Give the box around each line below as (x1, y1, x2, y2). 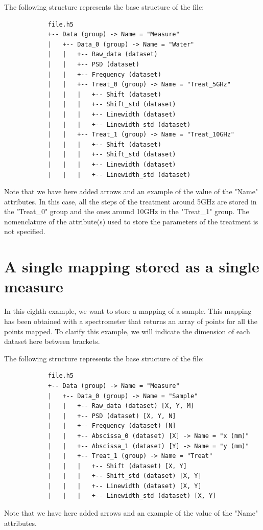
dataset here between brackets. (4, 336, 100, 347)
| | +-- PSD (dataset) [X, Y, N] (47, 412, 176, 420)
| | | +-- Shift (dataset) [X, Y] (47, 462, 187, 470)
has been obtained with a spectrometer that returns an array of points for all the (4, 315, 258, 326)
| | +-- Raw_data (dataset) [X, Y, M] (47, 402, 195, 410)
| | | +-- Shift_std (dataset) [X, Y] (47, 472, 202, 480)
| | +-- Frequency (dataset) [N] (47, 422, 176, 430)
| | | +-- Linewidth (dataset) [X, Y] (47, 482, 202, 490)
